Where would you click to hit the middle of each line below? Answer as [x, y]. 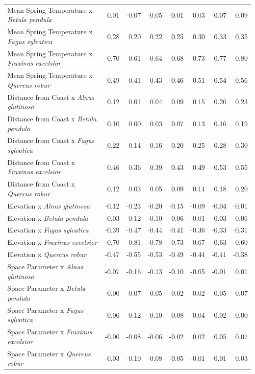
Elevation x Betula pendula [48, 218]
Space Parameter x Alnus [45, 266]
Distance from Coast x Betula [52, 118]
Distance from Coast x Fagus [51, 140]
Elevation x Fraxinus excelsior [52, 242]
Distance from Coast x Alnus [51, 97]
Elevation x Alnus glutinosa [49, 205]
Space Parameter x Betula [47, 288]
